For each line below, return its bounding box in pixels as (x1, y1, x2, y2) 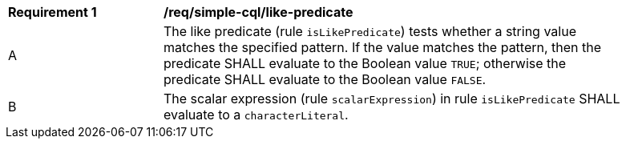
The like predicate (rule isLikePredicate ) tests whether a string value (164, 23, 576, 39)
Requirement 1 (8, 4, 97, 20)
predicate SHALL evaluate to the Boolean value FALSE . (164, 71, 487, 87)
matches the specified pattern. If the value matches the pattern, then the (164, 39, 602, 55)
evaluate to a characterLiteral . (164, 107, 349, 123)
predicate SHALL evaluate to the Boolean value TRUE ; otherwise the (164, 55, 567, 71)
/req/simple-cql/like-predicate (164, 4, 353, 20)
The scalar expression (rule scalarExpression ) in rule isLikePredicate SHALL (164, 91, 620, 107)
